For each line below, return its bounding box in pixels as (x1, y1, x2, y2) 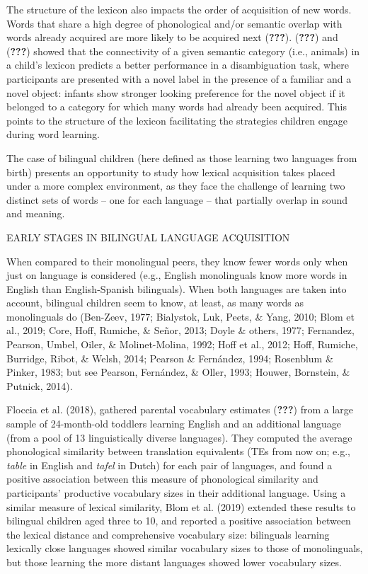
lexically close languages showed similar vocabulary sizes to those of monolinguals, (6, 541, 363, 556)
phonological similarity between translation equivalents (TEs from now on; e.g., (6, 444, 350, 459)
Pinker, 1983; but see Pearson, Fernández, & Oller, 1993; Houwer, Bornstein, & (6, 365, 350, 379)
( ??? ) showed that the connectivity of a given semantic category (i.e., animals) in (6, 43, 360, 58)
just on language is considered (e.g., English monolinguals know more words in (6, 268, 347, 282)
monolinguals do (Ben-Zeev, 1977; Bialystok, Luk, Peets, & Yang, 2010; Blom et (6, 309, 355, 323)
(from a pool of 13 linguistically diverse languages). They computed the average (6, 430, 352, 444)
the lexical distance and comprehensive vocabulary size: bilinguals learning (6, 527, 330, 541)
